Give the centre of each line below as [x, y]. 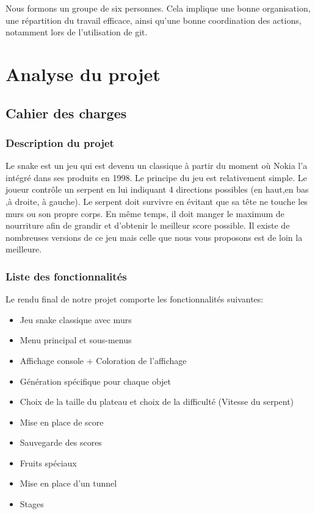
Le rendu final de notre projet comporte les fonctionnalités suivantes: [135, 299]
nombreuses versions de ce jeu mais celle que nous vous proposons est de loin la [154, 237]
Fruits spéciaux [48, 462]
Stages [32, 504]
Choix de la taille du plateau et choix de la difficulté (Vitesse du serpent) [157, 402]
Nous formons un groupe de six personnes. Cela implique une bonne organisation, [158, 8]
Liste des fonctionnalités [66, 276]
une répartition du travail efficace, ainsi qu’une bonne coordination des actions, [154, 20]
